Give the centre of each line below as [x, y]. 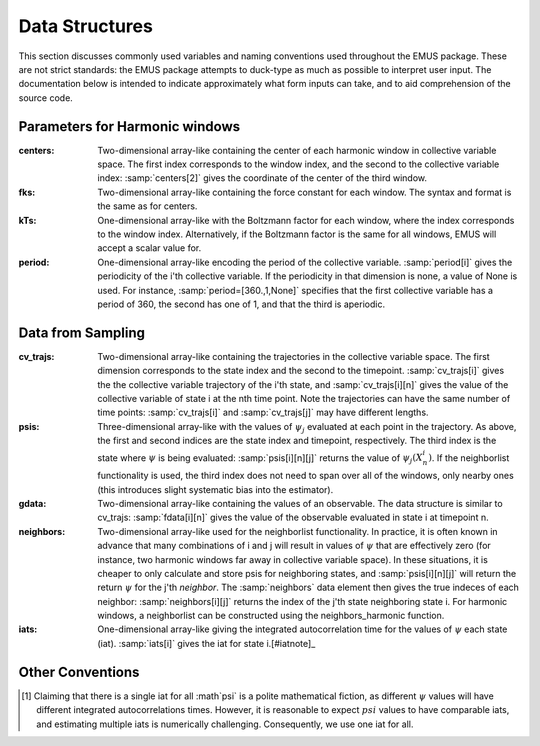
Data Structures [86, 26]
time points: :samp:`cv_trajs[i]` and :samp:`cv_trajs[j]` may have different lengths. [263, 412]
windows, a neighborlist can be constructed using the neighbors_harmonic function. [271, 616]
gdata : [32, 503]
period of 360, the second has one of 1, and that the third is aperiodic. [241, 304]
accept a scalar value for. [149, 248]
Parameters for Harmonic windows [129, 126]
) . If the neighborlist [469, 457]
